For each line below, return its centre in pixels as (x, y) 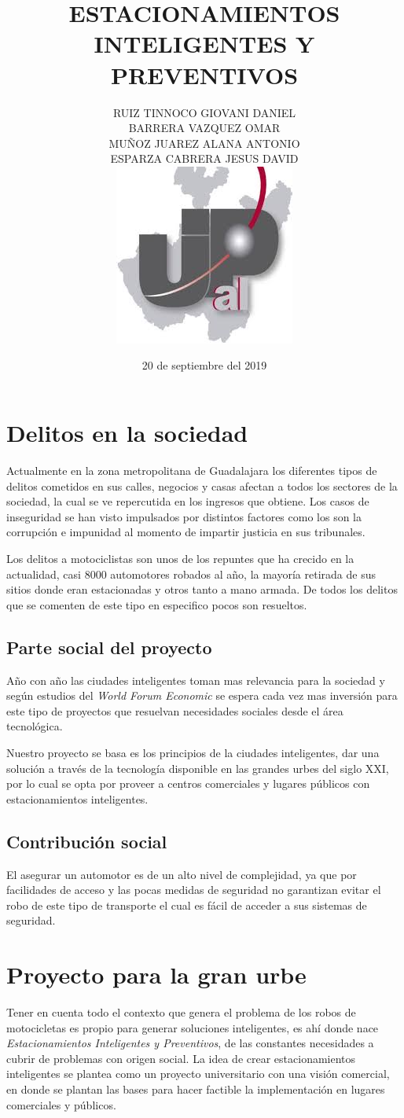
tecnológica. (35, 726)
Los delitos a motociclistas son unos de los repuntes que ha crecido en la (180, 558)
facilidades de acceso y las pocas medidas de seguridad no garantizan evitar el (194, 890)
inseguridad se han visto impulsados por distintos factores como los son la (184, 516)
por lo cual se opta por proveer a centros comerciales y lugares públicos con (188, 783)
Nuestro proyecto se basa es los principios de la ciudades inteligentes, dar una (193, 752)
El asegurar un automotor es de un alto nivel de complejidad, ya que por (182, 874)
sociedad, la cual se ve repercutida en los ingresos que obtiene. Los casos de (188, 501)
